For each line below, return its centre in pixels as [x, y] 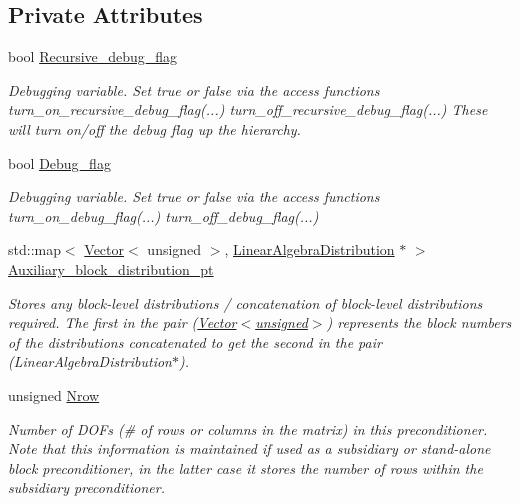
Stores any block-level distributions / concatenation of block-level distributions [245, 302]
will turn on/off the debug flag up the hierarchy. [154, 128]
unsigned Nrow [54, 394]
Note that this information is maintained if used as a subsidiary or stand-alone [249, 448]
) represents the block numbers [419, 322]
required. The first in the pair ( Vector [122, 322]
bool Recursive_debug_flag [93, 56]
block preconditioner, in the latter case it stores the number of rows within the [245, 467]
